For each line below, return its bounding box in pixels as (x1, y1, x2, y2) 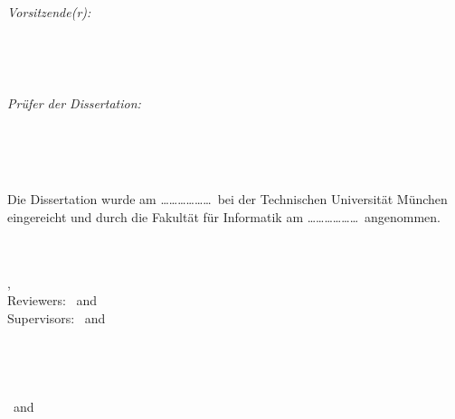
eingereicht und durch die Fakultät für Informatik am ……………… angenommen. (7, 207, 441, 226)
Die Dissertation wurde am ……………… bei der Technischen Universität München (7, 190, 448, 209)
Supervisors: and (7, 308, 106, 327)
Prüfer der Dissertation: (7, 93, 141, 112)
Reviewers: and (7, 291, 98, 310)
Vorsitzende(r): (7, 3, 91, 21)
